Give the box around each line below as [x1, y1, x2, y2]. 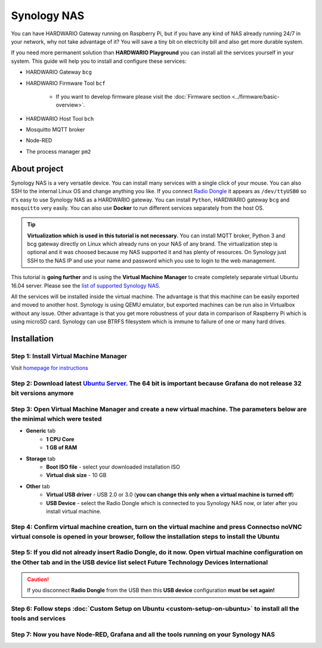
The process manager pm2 [26, 148, 91, 155]
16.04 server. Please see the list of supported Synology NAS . [11, 282, 161, 289]
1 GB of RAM [46, 444, 78, 451]
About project [11, 163, 64, 173]
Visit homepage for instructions [11, 365, 89, 372]
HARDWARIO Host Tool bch [26, 115, 94, 122]
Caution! [27, 576, 49, 583]
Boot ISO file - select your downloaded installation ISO [46, 463, 180, 470]
